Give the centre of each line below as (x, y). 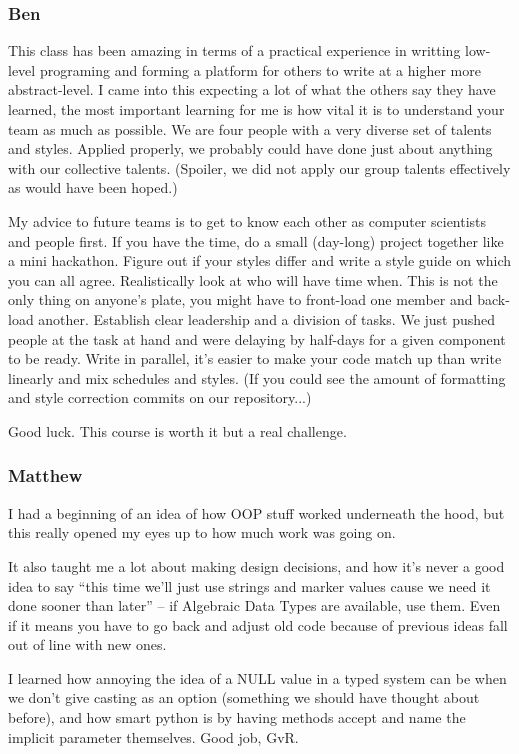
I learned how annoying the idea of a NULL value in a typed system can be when (257, 677)
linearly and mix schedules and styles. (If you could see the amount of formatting (257, 377)
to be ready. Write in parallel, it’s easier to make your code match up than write (255, 358)
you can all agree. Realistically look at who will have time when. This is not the (253, 279)
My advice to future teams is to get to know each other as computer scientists (247, 220)
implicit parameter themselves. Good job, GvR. (153, 736)
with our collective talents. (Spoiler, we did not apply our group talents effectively (259, 167)
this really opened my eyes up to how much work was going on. (202, 532)
